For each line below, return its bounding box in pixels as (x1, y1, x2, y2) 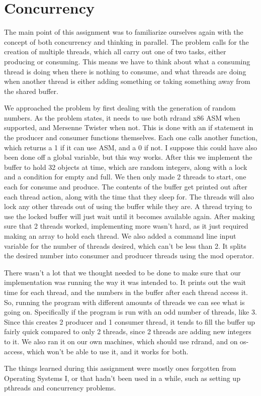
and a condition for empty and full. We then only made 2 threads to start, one (4, 171, 246, 182)
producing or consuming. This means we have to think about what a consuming (4, 56, 250, 66)
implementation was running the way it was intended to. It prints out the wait (4, 277, 246, 287)
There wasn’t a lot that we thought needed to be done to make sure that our (4, 267, 241, 277)
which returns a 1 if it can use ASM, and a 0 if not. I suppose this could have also (4, 142, 257, 152)
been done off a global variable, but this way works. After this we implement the (4, 152, 252, 162)
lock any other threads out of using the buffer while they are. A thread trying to (4, 201, 252, 212)
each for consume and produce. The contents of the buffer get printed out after (4, 181, 247, 192)
